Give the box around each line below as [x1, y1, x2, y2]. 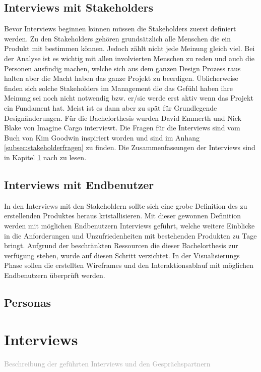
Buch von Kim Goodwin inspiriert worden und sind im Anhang [4, 132, 200, 143]
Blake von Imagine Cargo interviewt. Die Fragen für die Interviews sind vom [4, 122, 240, 133]
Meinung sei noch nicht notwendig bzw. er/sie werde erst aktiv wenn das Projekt [4, 92, 253, 103]
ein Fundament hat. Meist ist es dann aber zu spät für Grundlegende [4, 102, 217, 113]
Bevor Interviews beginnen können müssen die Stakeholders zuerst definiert [4, 23, 236, 34]
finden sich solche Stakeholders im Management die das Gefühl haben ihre [4, 82, 233, 93]
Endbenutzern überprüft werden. [4, 269, 105, 280]
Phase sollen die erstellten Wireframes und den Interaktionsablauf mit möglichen [4, 260, 254, 270]
